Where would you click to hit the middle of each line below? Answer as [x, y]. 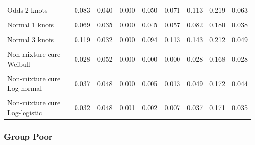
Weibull [19, 63]
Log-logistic [25, 112]
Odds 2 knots [27, 10]
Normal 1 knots [31, 24]
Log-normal [25, 88]
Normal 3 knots [31, 39]
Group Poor [28, 136]
